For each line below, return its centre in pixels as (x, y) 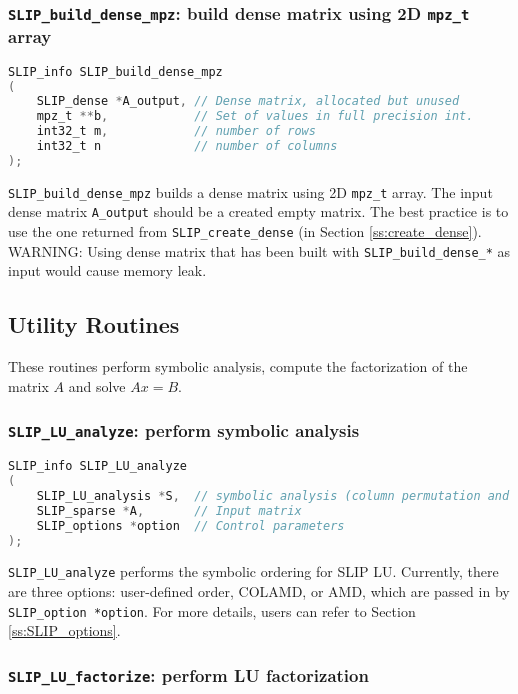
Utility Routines (94, 324)
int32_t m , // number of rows (176, 131)
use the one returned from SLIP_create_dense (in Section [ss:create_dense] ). (245, 231)
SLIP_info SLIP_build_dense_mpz (115, 71)
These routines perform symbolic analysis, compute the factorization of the (238, 366)
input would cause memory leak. (107, 270)
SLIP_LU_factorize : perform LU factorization (188, 674)
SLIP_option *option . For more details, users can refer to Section (212, 610)
